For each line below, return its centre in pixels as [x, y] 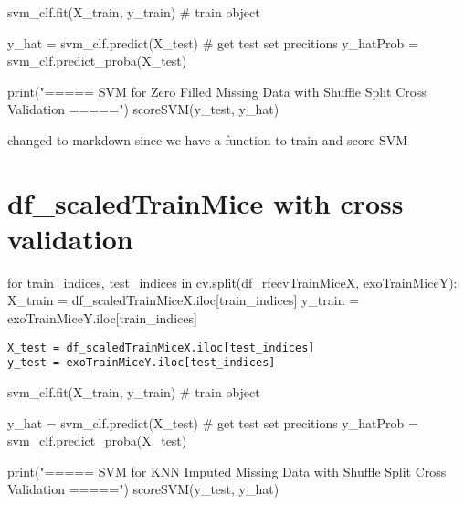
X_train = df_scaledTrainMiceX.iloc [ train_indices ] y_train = [184, 300]
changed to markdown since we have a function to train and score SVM [208, 139]
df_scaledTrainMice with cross [206, 202]
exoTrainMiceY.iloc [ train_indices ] [102, 318]
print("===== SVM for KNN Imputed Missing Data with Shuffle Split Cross [227, 471]
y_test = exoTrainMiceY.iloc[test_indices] [142, 363]
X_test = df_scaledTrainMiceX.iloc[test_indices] [161, 347]
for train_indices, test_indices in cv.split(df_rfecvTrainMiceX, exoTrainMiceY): [232, 282]
